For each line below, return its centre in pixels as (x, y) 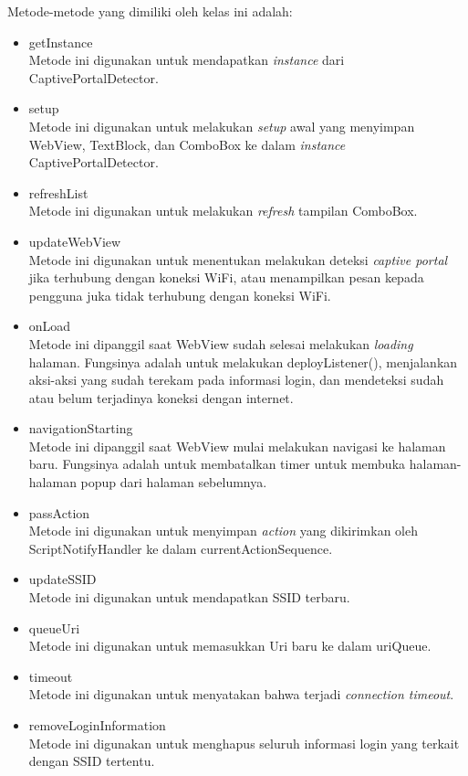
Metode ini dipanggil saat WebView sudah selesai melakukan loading (221, 343)
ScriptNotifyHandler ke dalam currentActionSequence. (181, 548)
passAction (59, 512)
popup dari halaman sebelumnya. (174, 482)
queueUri (54, 627)
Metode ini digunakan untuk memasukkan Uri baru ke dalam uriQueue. (230, 646)
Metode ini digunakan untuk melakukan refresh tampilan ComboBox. (223, 211)
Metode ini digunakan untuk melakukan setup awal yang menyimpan (222, 126)
